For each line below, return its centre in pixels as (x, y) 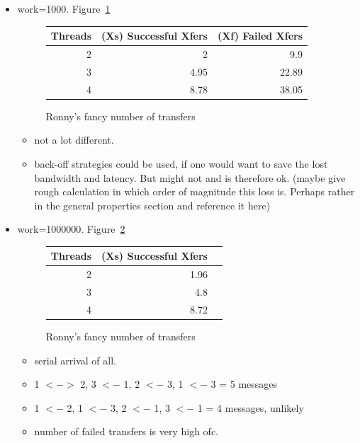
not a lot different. (74, 140)
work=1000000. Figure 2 (71, 229)
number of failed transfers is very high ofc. (126, 431)
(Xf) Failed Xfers (260, 36)
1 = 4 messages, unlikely (251, 407)
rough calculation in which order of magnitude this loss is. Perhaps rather (195, 191)
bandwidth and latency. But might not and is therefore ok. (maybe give (190, 177)
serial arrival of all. (75, 360)
